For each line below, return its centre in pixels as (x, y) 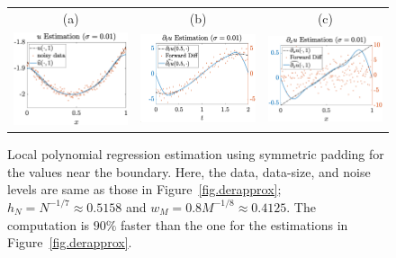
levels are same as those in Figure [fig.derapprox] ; (144, 189)
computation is (49, 224)
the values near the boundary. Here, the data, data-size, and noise (189, 171)
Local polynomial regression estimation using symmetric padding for (196, 154)
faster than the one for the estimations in (234, 224)
